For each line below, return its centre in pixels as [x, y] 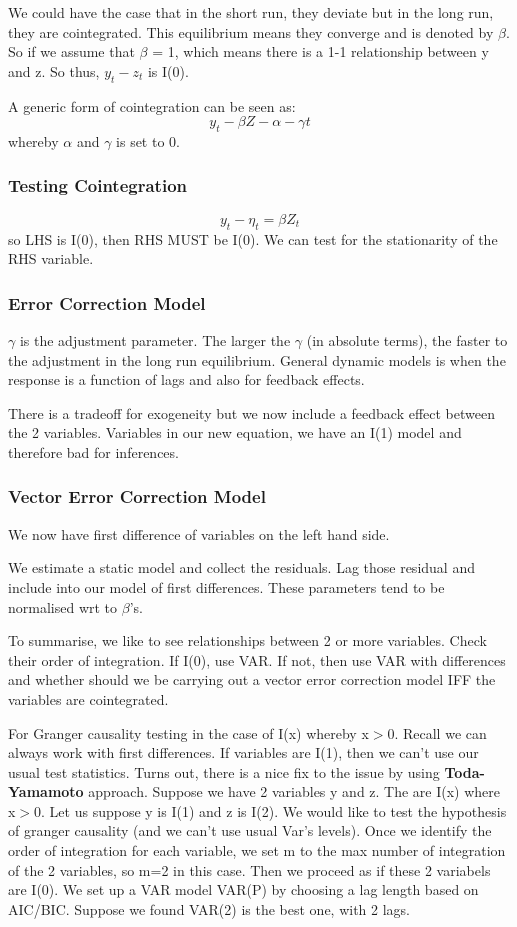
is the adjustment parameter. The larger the [155, 339]
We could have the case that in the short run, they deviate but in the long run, [251, 12]
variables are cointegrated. [88, 698]
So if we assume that [71, 51]
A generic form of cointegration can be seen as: [152, 105]
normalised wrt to [63, 606]
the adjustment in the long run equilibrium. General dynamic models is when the [257, 359]
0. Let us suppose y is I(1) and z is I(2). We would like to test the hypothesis [270, 810]
